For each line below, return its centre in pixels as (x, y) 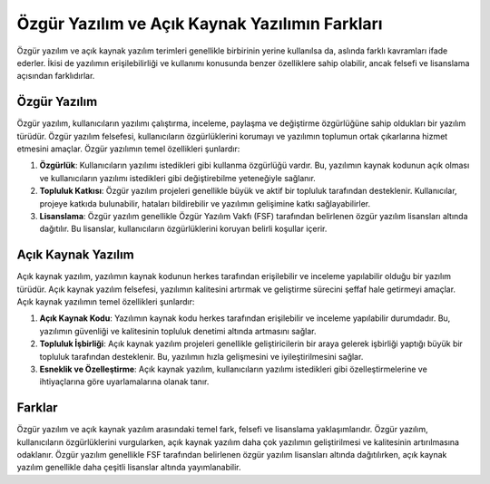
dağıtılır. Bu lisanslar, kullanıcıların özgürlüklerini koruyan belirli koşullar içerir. (183, 229)
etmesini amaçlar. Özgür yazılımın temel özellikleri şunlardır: (128, 149)
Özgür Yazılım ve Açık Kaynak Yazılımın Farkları (200, 24)
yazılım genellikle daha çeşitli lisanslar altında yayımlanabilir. (129, 468)
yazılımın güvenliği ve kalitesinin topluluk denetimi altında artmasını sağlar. (178, 331)
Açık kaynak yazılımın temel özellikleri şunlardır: (106, 302)
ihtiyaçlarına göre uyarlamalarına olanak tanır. (124, 382)
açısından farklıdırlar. (56, 76)
